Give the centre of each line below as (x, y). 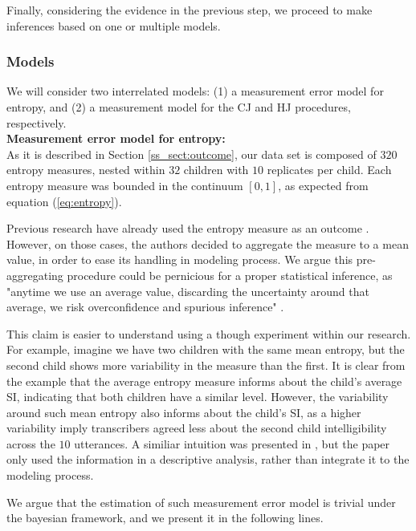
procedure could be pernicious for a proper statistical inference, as (230, 275)
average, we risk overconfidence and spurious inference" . (145, 307)
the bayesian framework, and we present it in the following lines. (165, 518)
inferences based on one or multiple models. (114, 25)
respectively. (37, 122)
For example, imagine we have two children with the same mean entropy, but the (206, 349)
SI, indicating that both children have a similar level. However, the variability (198, 397)
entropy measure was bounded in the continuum (125, 185)
